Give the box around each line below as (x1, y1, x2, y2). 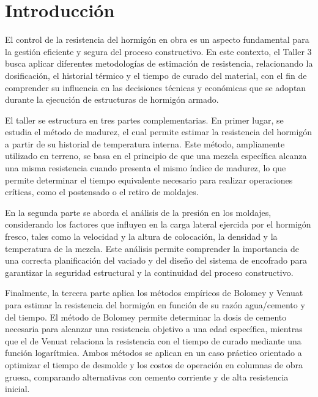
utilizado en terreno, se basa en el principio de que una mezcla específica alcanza (5, 149, 307, 162)
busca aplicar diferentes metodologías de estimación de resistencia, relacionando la (5, 57, 313, 70)
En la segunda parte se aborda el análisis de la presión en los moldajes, (5, 206, 272, 218)
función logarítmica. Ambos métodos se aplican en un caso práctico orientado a (5, 346, 302, 359)
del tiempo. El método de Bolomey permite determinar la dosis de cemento (5, 310, 287, 323)
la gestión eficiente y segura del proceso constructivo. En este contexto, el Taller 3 (5, 45, 312, 58)
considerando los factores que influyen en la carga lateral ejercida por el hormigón (5, 218, 311, 231)
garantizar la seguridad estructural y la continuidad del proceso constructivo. (5, 265, 294, 278)
